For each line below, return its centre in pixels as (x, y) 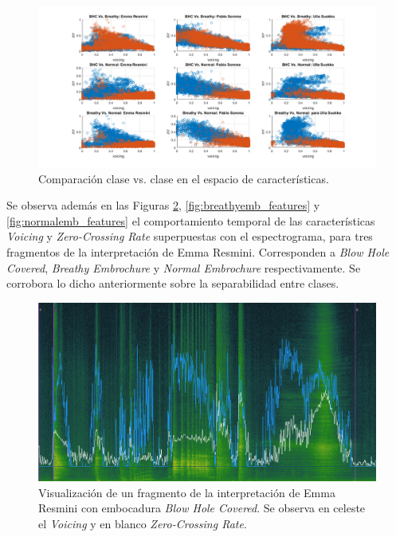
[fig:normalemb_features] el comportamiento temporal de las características (191, 220)
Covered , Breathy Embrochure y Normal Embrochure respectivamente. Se (184, 267)
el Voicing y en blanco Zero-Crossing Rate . (143, 524)
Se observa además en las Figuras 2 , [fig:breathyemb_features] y (163, 205)
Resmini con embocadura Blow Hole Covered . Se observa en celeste (202, 508)
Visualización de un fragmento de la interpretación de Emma (187, 492)
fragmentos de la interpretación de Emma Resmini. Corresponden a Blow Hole (198, 252)
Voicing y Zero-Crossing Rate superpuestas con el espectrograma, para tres (190, 236)
